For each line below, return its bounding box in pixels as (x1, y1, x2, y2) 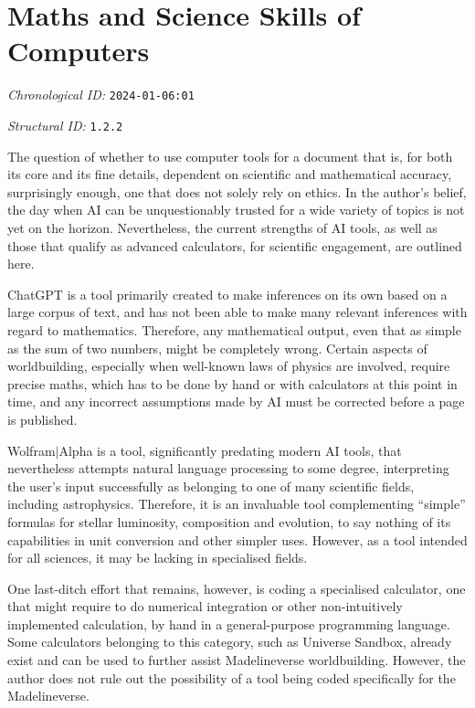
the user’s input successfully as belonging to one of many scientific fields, (7, 476, 415, 495)
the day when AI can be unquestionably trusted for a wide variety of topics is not (7, 200, 465, 219)
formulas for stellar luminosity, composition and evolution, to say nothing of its (7, 512, 451, 531)
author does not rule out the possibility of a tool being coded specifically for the (7, 668, 456, 687)
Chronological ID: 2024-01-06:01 (7, 85, 195, 104)
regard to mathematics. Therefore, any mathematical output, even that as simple (7, 320, 461, 339)
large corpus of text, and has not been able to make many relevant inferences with (7, 302, 468, 322)
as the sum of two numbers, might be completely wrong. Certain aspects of (7, 338, 427, 357)
